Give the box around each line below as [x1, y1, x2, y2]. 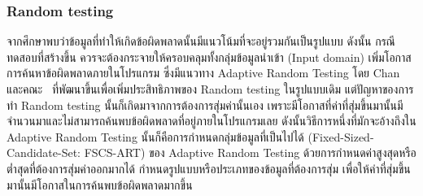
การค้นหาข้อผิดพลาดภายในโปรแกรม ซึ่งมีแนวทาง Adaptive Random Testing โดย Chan [7, 64, 400, 81]
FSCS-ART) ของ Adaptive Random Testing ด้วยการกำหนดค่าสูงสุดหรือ [84, 144, 416, 161]
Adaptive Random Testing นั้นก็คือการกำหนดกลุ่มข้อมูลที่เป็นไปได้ [7, 128, 304, 145]
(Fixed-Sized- [307, 128, 374, 145]
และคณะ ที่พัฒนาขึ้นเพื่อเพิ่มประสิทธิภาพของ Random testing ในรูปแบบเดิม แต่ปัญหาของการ [7, 81, 414, 97]
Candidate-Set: [7, 144, 81, 161]
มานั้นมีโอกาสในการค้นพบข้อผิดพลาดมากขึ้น [7, 176, 193, 193]
